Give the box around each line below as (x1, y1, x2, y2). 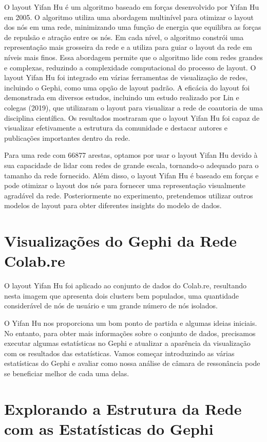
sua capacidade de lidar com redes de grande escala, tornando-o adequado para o (4, 159, 259, 170)
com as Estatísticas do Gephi (4, 418, 214, 439)
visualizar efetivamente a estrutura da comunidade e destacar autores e (4, 122, 227, 133)
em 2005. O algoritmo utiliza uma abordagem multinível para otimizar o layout (4, 11, 254, 22)
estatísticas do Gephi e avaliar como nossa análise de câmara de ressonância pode (4, 358, 260, 369)
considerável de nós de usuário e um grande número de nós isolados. (4, 300, 218, 311)
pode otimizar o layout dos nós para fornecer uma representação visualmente (4, 180, 245, 191)
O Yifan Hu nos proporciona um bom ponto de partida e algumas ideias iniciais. (4, 317, 257, 328)
